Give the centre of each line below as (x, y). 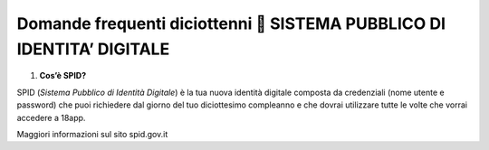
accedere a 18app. (51, 117)
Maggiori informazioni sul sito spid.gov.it (92, 134)
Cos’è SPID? (63, 76)
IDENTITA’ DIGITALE (93, 49)
